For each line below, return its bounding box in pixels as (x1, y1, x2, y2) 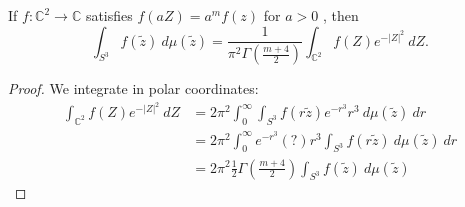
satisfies (85, 5, 133, 25)
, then (322, 5, 359, 25)
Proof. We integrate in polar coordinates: (8, 78, 259, 99)
